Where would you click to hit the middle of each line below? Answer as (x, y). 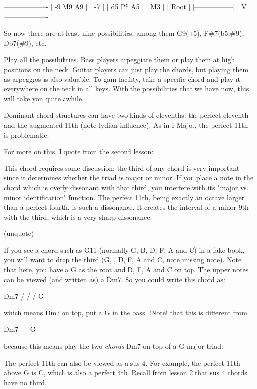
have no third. (26, 382)
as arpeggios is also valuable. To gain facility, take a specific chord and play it (122, 79)
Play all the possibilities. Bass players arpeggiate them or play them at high (120, 59)
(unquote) (19, 233)
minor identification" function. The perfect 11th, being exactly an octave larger (124, 197)
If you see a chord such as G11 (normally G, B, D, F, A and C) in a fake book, (124, 250)
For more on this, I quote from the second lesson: (79, 151)
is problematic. (27, 134)
